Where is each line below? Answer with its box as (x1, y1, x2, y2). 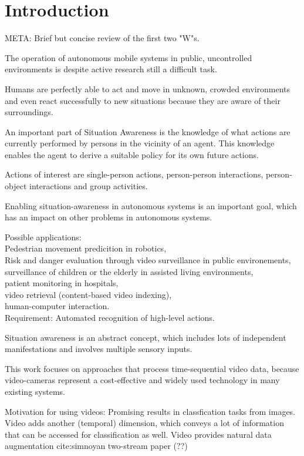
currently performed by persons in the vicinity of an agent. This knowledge (5, 137, 275, 149)
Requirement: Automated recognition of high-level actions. (5, 311, 215, 323)
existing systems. (5, 385, 65, 397)
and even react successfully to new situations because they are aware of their (5, 94, 281, 106)
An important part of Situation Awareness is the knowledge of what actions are (5, 125, 291, 138)
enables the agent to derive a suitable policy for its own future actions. (5, 148, 259, 160)
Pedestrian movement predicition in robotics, (5, 242, 167, 254)
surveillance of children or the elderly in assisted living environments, (5, 265, 254, 277)
